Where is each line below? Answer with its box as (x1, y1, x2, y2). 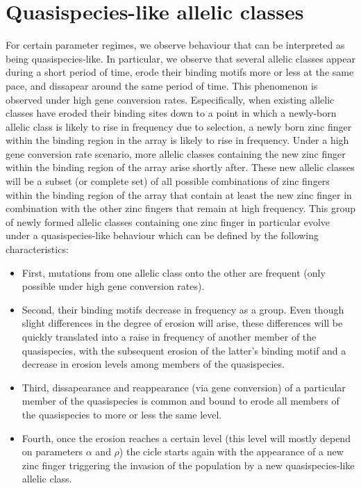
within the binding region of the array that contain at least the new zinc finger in (6, 187, 352, 202)
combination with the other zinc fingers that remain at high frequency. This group (6, 201, 355, 215)
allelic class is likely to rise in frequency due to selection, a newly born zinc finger (6, 119, 352, 133)
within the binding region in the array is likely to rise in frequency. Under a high (6, 133, 349, 147)
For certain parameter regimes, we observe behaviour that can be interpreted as (6, 38, 345, 52)
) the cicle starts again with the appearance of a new (119, 444, 344, 459)
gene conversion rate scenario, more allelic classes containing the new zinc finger (6, 146, 346, 161)
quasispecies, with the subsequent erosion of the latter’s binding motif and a (22, 343, 346, 357)
